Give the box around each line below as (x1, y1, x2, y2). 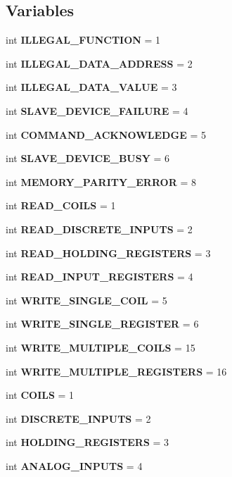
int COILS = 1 (6, 388, 75, 402)
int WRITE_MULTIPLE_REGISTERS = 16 (6, 364, 227, 378)
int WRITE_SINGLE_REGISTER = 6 (6, 316, 199, 331)
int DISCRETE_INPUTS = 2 (6, 411, 151, 426)
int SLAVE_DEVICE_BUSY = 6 (6, 151, 170, 166)
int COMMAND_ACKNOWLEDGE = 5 (6, 127, 206, 142)
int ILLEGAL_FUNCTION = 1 (6, 32, 161, 47)
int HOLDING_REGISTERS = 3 (6, 435, 169, 450)
